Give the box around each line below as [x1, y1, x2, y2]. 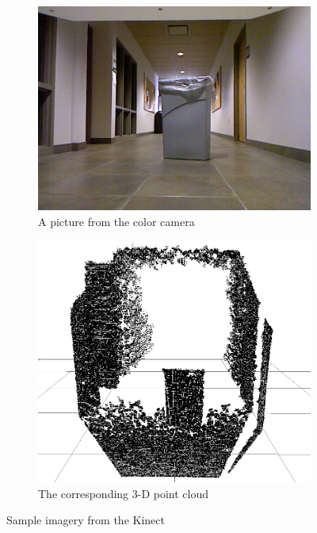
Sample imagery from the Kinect [6, 512, 165, 528]
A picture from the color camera [38, 213, 195, 230]
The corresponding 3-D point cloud [38, 485, 209, 501]
